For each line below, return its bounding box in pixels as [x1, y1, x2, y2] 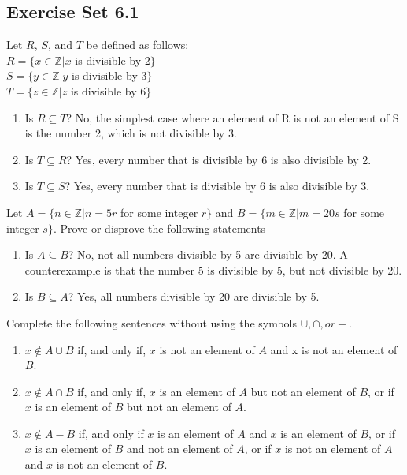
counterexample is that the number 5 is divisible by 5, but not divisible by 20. [24, 261, 402, 278]
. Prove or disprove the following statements [53, 219, 266, 236]
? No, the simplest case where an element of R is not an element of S [66, 109, 399, 125]
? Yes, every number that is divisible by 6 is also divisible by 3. [65, 178, 370, 194]
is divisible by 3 [72, 67, 147, 84]
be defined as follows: [86, 36, 189, 53]
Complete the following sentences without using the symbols [6, 314, 298, 331]
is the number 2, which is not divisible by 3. [24, 125, 237, 141]
